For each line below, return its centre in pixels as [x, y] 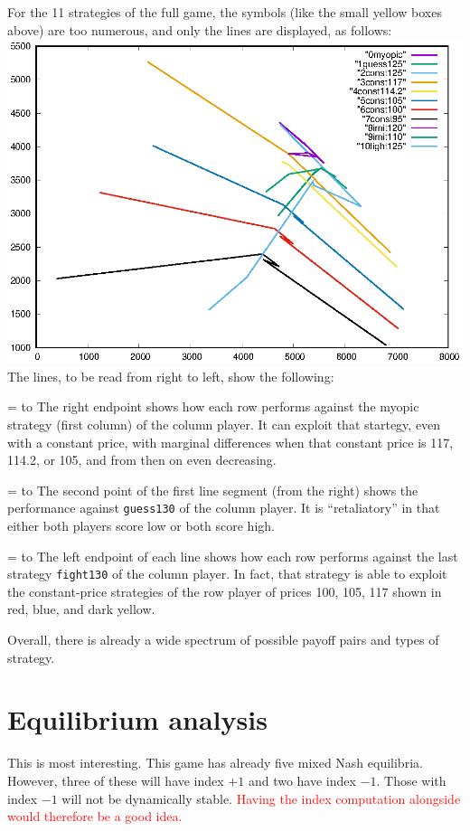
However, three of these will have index [116, 780]
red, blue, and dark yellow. [81, 609]
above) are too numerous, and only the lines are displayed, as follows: [200, 29]
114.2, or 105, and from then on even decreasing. [142, 460]
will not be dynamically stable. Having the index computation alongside [261, 798]
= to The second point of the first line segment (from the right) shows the [213, 490]
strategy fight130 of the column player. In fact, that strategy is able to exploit [227, 574]
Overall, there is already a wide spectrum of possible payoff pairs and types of [223, 640]
